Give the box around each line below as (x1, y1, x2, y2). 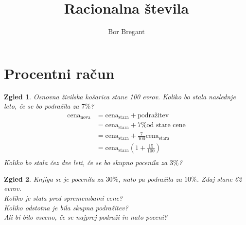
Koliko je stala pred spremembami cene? (4, 193, 123, 203)
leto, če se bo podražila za (4, 101, 79, 111)
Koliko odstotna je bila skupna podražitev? (4, 202, 128, 212)
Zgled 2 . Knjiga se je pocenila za (4, 173, 104, 184)
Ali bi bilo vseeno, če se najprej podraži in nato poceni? (4, 212, 168, 222)
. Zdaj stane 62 (196, 173, 242, 184)
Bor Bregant (108, 26, 145, 37)
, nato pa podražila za (118, 173, 182, 184)
